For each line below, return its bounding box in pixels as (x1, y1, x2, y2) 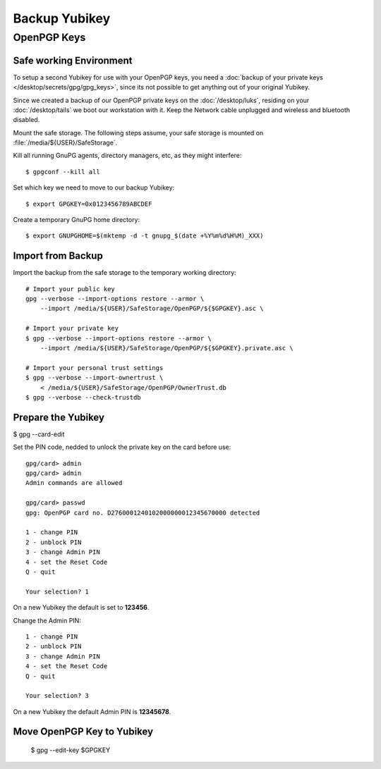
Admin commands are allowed (25, 479, 123, 487)
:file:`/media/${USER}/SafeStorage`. (13, 138, 118, 147)
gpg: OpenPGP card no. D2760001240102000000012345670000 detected (25, 508, 260, 517)
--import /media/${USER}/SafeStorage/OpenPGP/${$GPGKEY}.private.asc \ (40, 344, 294, 352)
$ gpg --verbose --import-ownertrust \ (25, 374, 164, 382)
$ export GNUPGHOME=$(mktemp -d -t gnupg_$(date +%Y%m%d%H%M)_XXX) (25, 232, 264, 240)
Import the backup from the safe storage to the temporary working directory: (13, 269, 236, 277)
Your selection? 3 (25, 691, 90, 700)
